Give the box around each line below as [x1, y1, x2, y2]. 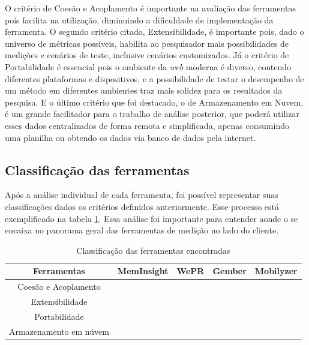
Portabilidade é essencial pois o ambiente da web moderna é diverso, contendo [5, 60, 292, 73]
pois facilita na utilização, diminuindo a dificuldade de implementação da [5, 13, 274, 26]
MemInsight [117, 265, 169, 277]
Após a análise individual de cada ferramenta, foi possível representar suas [5, 188, 278, 201]
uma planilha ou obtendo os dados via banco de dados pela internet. [5, 131, 256, 143]
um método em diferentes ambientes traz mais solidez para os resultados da [5, 84, 283, 97]
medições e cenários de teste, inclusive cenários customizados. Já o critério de [5, 49, 289, 61]
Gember [212, 265, 247, 277]
